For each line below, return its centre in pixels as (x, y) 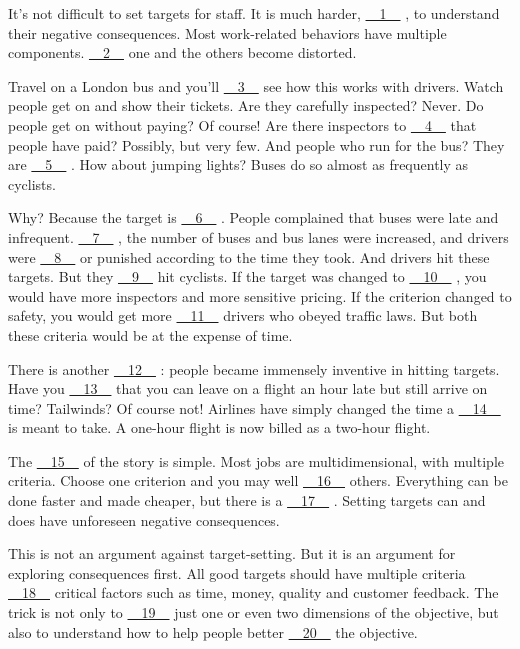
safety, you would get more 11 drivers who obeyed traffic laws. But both (243, 315)
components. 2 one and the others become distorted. (182, 52)
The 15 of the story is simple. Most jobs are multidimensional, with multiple (256, 460)
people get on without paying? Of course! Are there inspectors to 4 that (242, 124)
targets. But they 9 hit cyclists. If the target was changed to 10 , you (247, 276)
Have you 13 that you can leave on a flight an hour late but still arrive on (248, 388)
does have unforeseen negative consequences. (144, 519)
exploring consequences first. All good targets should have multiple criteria (237, 572)
